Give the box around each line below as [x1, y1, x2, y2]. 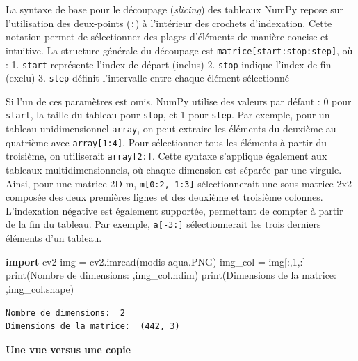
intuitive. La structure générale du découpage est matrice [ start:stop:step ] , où [6, 43, 353, 57]
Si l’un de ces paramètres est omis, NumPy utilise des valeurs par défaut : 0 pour [6, 93, 352, 108]
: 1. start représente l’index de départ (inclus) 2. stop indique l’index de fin [6, 56, 332, 71]
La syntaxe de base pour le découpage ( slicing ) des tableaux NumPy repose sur [6, 2, 343, 16]
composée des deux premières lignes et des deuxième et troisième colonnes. [6, 190, 323, 204]
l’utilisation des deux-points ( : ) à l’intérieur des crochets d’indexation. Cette [6, 15, 332, 30]
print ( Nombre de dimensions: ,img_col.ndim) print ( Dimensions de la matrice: [6, 268, 336, 282]
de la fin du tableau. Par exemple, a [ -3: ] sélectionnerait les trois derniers [6, 217, 321, 231]
